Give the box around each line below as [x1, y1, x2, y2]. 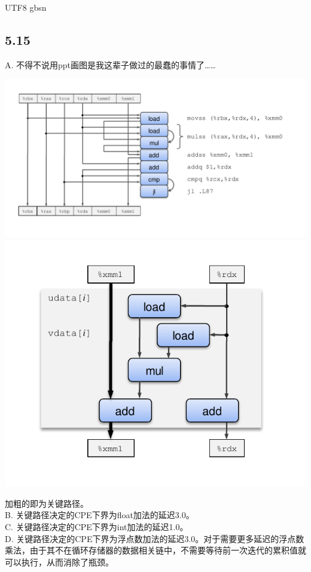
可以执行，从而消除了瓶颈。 [5, 555, 114, 568]
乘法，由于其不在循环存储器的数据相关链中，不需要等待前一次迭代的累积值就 [5, 544, 306, 556]
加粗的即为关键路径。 [5, 497, 89, 509]
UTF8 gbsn [5, 1, 47, 13]
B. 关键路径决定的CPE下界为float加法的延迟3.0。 [5, 509, 194, 521]
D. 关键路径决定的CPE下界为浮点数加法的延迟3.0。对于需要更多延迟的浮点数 [5, 532, 304, 544]
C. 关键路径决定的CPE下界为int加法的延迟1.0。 [5, 521, 188, 533]
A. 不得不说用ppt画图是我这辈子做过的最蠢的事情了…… [5, 58, 216, 71]
